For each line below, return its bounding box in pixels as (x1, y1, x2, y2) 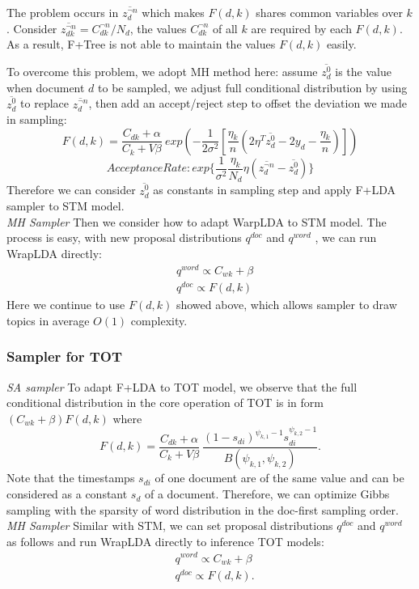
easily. (326, 36, 357, 53)
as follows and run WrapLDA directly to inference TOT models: (6, 532, 324, 549)
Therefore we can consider (6, 181, 136, 198)
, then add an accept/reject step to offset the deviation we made (88, 95, 408, 112)
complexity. (130, 311, 188, 328)
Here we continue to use (6, 296, 125, 313)
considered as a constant (6, 485, 128, 502)
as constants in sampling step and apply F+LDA (153, 181, 396, 198)
